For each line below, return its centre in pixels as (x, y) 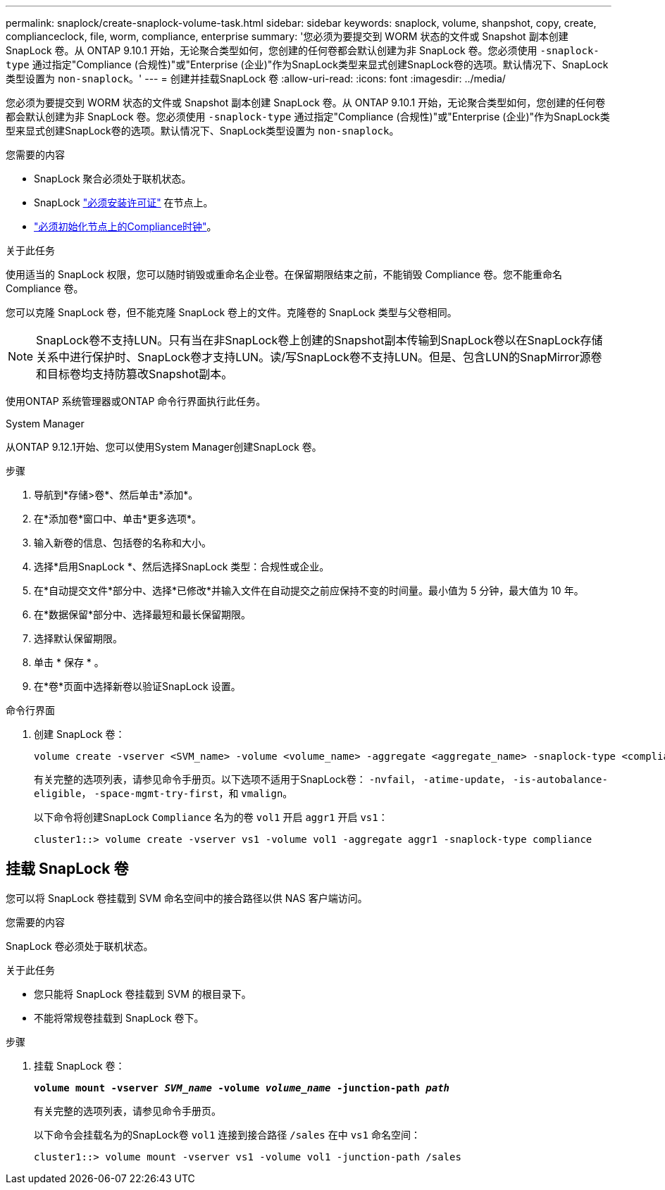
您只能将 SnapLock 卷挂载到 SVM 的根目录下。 (143, 994)
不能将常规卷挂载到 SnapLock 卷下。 (119, 1017)
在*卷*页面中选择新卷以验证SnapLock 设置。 (137, 686)
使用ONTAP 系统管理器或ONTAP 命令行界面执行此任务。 (136, 401)
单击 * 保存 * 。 (69, 662)
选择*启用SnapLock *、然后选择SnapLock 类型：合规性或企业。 (182, 566)
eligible (58, 794)
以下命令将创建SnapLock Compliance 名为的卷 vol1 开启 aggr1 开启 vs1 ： (211, 817)
